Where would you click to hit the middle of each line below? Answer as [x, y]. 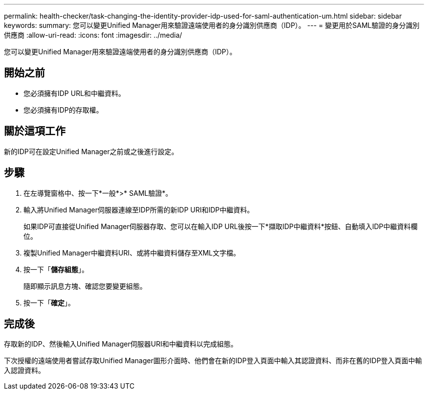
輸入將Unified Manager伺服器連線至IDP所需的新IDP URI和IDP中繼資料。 [139, 209]
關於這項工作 [35, 131]
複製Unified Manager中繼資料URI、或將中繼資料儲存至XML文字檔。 [132, 253]
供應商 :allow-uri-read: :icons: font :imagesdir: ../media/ [93, 35]
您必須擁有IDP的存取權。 [63, 110]
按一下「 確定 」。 [49, 302]
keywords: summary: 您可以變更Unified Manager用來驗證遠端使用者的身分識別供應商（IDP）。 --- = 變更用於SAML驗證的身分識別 [212, 25]
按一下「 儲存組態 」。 [56, 269]
